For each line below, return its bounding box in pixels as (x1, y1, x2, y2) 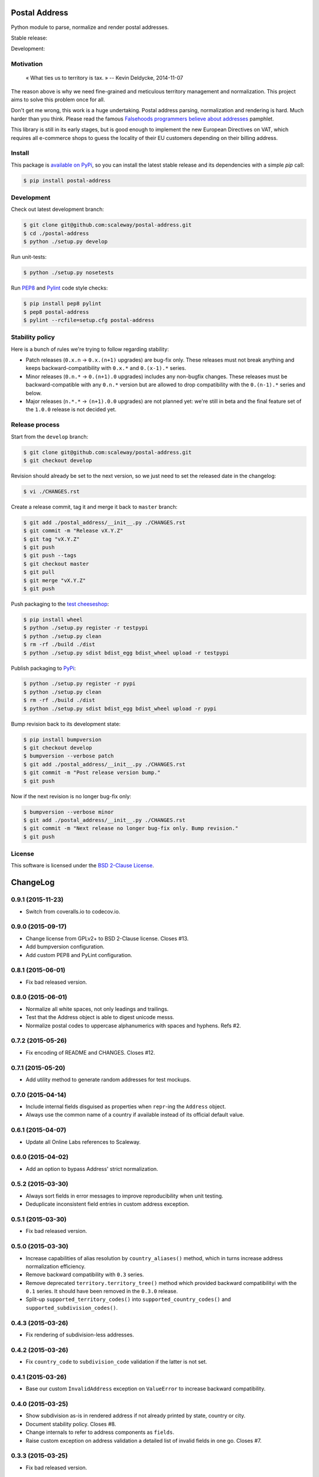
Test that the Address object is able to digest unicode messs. (25, 1014, 174, 1021)
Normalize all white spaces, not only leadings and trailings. (25, 1005, 169, 1013)
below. (25, 389, 42, 396)
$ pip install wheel (23, 616, 83, 623)
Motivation (11, 60, 43, 68)
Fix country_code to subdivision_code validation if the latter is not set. (25, 1358, 207, 1365)
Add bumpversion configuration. (25, 943, 105, 951)
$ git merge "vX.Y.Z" (23, 577, 86, 584)
